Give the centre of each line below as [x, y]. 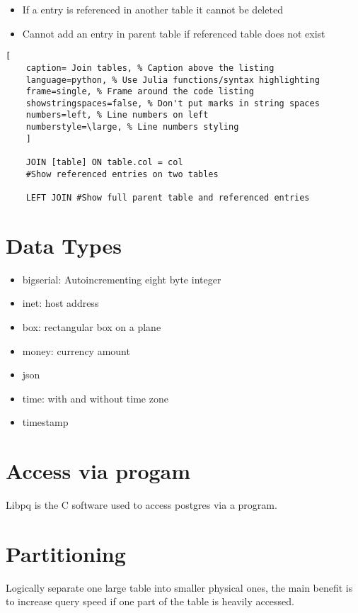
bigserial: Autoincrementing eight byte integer [122, 279]
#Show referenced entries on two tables [122, 174]
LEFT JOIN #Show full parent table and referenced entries [168, 198]
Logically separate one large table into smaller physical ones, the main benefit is [179, 587]
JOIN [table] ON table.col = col [104, 163]
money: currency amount [76, 350]
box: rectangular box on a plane [92, 327]
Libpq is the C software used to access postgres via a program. [142, 505]
